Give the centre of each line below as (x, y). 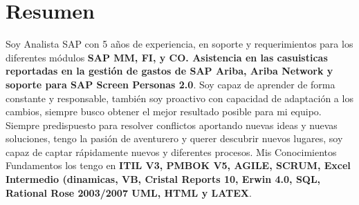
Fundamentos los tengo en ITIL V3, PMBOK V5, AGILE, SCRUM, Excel (178, 165)
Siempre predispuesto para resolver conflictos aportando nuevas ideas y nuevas (172, 125)
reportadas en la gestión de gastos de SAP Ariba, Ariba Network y (169, 71)
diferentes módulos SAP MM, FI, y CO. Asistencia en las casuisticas (167, 57)
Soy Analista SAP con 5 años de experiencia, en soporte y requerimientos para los (179, 44)
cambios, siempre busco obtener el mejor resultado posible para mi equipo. (164, 111)
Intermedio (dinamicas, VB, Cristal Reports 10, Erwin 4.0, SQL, (163, 179)
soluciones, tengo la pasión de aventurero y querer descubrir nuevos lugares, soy (174, 138)
